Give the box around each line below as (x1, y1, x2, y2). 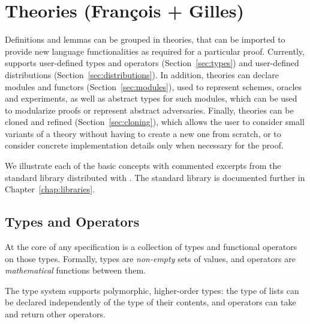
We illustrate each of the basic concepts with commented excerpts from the (5, 159, 281, 172)
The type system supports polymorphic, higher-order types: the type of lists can (5, 284, 299, 296)
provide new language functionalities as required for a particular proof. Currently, (5, 44, 305, 57)
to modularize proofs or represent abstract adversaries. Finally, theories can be (5, 103, 294, 116)
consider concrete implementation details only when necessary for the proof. (5, 139, 284, 151)
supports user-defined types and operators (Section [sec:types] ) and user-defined (5, 57, 299, 69)
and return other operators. (5, 308, 106, 320)
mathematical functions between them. (5, 264, 146, 277)
